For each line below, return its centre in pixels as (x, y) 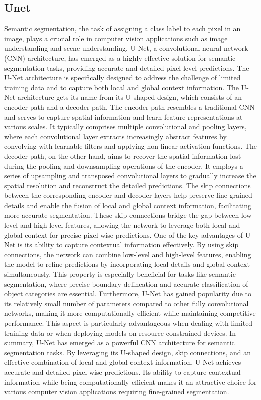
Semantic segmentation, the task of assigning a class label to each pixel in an (122, 28)
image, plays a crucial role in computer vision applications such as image (116, 38)
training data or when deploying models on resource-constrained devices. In (120, 333)
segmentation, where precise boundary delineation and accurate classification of (126, 283)
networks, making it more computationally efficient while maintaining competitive (130, 313)
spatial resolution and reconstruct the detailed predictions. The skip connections (127, 185)
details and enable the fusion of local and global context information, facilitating (128, 205)
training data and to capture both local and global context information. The (122, 87)
